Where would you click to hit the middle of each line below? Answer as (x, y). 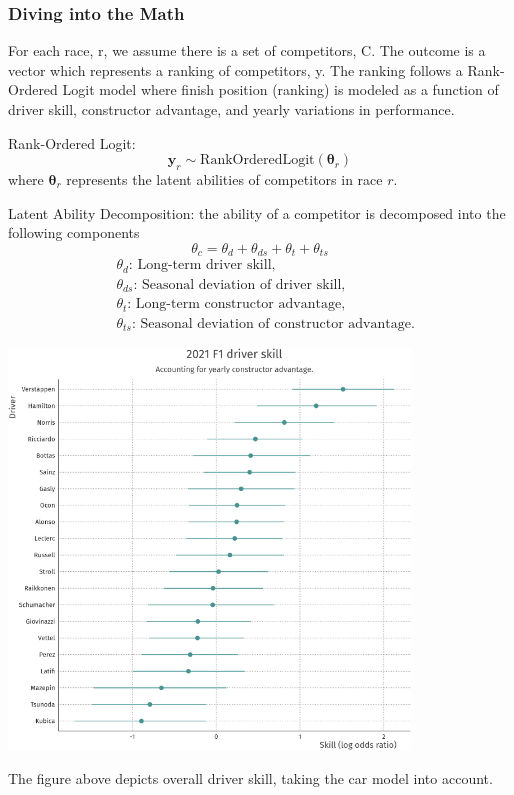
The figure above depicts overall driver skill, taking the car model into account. (250, 777)
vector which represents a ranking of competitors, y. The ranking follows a (235, 69)
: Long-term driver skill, (202, 265)
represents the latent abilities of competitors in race (224, 178)
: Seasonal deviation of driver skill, (239, 284)
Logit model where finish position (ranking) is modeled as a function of (280, 89)
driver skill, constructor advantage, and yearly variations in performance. (231, 109)
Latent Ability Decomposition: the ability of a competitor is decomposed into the (257, 212)
